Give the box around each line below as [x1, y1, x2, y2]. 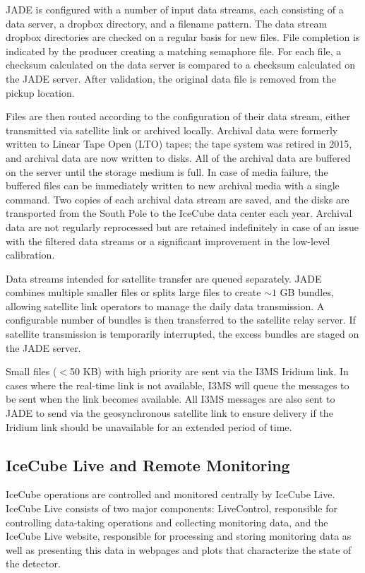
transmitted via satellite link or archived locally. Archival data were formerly [6, 122, 338, 137]
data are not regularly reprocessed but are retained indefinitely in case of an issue [6, 219, 359, 234]
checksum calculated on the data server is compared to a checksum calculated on [6, 57, 356, 72]
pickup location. [6, 85, 75, 100]
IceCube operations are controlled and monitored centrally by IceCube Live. [6, 487, 335, 502]
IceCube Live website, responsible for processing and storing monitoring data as [6, 528, 352, 543]
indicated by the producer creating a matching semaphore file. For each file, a [6, 43, 342, 58]
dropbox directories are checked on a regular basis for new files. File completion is [6, 30, 360, 45]
